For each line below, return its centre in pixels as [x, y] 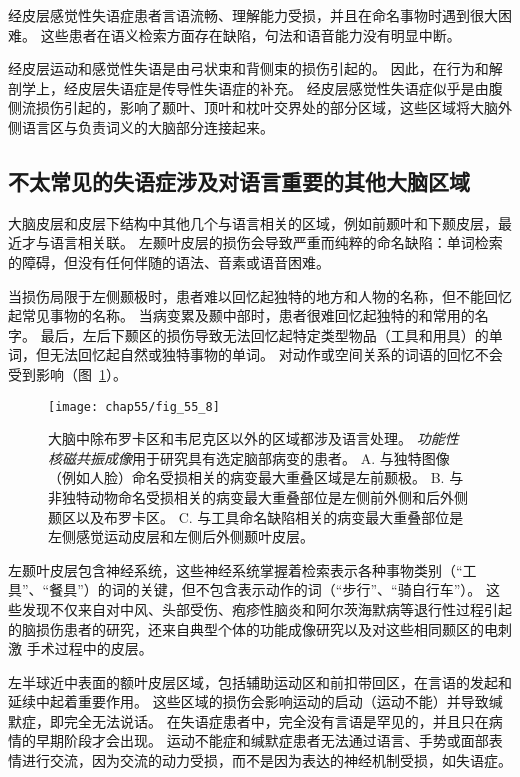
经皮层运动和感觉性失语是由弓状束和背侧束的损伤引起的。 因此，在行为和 [248, 68]
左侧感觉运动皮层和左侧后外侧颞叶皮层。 [181, 536]
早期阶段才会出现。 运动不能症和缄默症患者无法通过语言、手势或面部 [262, 740]
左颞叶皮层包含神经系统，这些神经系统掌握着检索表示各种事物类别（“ [235, 569]
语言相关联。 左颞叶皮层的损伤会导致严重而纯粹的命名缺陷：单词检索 [276, 242]
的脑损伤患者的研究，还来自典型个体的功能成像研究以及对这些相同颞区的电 [253, 628]
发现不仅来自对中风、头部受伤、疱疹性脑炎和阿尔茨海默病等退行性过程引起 [266, 608]
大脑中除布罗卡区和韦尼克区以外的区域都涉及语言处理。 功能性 [253, 438]
